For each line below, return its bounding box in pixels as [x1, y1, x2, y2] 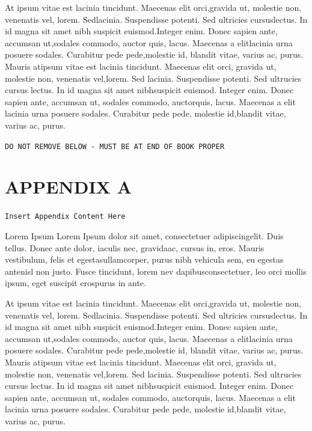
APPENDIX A [5, 174, 132, 199]
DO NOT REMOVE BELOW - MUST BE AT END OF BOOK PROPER [5, 142, 225, 151]
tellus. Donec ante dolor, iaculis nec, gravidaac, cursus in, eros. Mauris [5, 241, 265, 254]
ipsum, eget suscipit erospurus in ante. [5, 277, 146, 289]
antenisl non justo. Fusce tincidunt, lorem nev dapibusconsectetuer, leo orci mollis [5, 264, 307, 277]
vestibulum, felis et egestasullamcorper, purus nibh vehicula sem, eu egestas [5, 253, 284, 266]
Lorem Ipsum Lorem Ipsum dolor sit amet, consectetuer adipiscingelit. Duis [5, 229, 284, 242]
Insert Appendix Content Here [5, 212, 126, 221]
